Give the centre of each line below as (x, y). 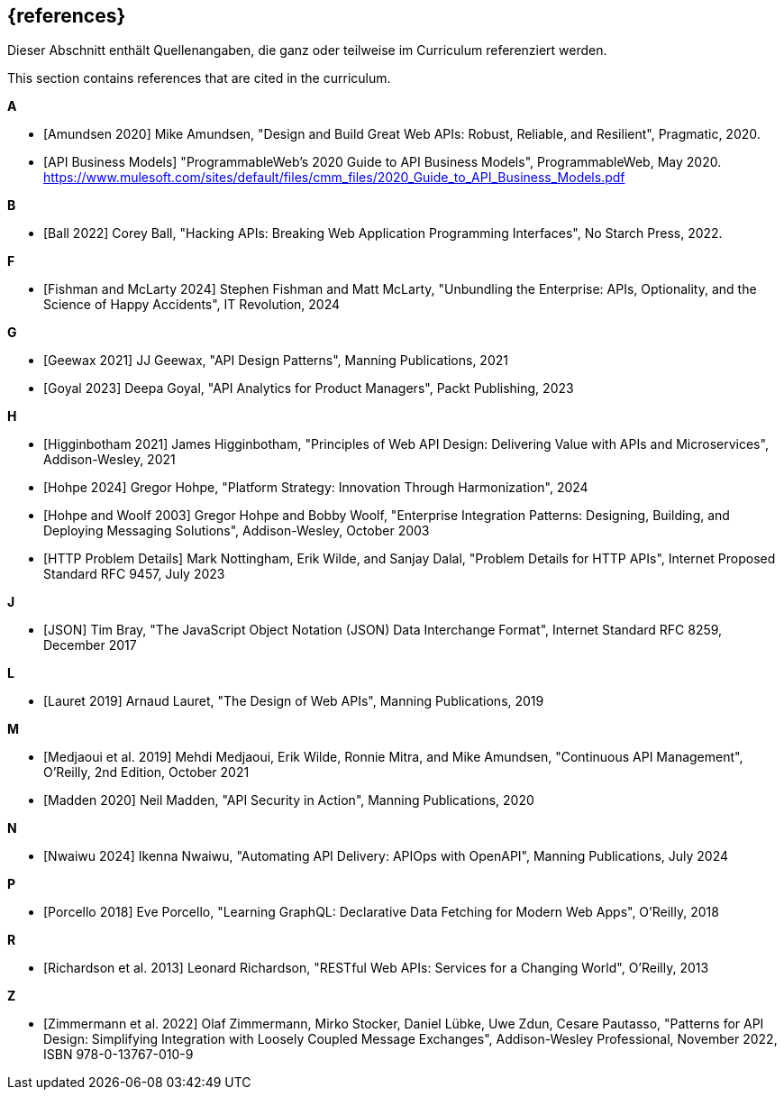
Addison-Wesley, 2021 (109, 460)
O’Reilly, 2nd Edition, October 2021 (146, 772)
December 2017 (90, 645)
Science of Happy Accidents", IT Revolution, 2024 (192, 305)
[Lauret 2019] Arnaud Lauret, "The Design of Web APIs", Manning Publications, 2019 (294, 701)
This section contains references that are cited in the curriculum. (199, 78)
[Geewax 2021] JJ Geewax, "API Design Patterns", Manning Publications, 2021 (276, 361)
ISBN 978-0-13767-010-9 (119, 1055)
